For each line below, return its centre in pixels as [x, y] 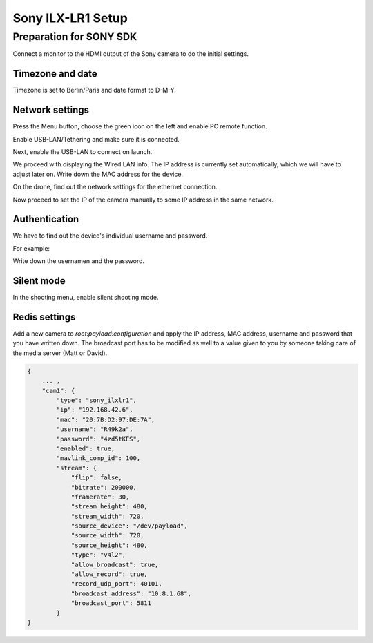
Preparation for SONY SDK [75, 37]
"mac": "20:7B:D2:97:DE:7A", [106, 419]
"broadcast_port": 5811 [111, 603]
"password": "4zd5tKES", [98, 439]
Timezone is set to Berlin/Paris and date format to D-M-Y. [94, 90]
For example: [31, 248]
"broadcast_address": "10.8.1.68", [131, 593]
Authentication [46, 219]
